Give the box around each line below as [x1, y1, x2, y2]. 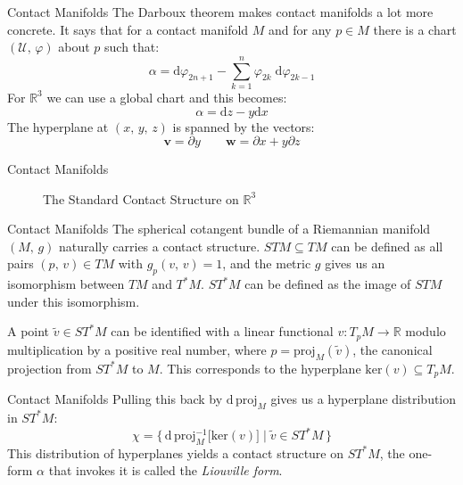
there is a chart [373, 20, 457, 38]
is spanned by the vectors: [172, 117, 315, 136]
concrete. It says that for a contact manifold [7, 20, 249, 38]
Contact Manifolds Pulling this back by [7, 390, 223, 408]
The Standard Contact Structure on [43, 189, 239, 208]
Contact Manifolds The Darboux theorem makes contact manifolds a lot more [7, 3, 434, 21]
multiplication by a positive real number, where [7, 340, 267, 358]
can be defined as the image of [244, 275, 411, 293]
